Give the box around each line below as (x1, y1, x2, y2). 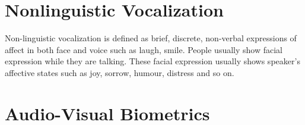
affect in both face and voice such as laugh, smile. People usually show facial (5, 43, 282, 55)
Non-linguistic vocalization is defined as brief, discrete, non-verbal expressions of (5, 32, 297, 44)
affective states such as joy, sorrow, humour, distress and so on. (5, 66, 234, 78)
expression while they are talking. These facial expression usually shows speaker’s (5, 55, 300, 67)
